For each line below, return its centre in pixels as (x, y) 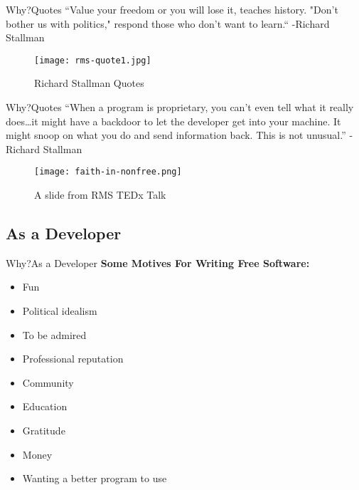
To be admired (54, 334)
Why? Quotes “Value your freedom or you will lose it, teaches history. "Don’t (172, 9)
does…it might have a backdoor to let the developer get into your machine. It (173, 121)
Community (48, 382)
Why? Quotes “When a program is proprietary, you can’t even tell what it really (180, 107)
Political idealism (60, 311)
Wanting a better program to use (95, 478)
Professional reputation (73, 359)
